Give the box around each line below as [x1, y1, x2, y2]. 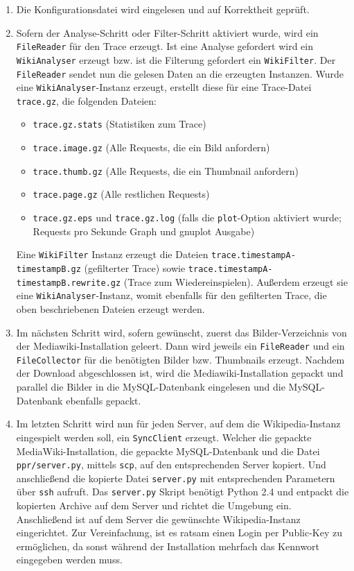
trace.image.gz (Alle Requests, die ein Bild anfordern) [33, 140, 270, 155]
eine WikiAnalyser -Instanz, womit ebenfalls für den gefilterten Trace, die [16, 288, 327, 302]
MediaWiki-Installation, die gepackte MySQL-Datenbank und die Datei [16, 443, 320, 458]
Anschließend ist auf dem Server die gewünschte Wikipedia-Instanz [16, 511, 301, 526]
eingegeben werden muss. [16, 552, 123, 567]
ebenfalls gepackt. [66, 393, 141, 407]
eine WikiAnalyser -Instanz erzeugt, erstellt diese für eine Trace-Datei [16, 80, 312, 94]
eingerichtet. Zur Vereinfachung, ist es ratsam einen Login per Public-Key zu [16, 525, 342, 540]
